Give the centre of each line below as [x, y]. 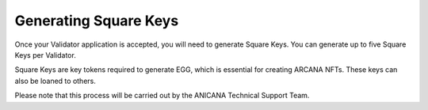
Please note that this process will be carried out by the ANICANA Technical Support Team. [162, 96]
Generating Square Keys [97, 21]
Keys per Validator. [46, 55]
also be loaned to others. [55, 81]
